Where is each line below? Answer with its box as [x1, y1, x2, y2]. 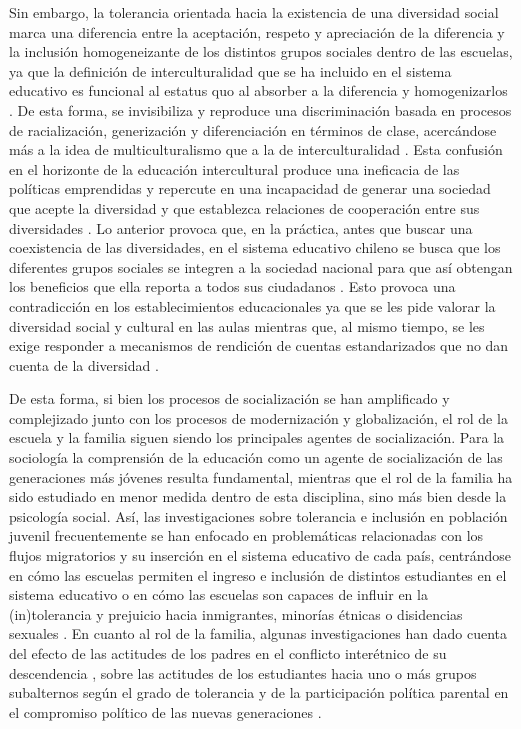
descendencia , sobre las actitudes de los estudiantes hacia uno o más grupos [9, 662, 477, 683]
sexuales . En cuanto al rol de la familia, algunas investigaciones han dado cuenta [9, 623, 508, 644]
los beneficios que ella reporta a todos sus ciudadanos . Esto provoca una [9, 276, 456, 297]
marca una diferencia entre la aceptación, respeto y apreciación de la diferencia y [9, 21, 505, 42]
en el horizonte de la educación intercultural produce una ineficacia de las [9, 158, 460, 179]
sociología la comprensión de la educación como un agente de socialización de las [9, 447, 503, 468]
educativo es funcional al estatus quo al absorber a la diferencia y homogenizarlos [9, 80, 508, 101]
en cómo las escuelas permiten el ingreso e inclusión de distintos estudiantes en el [9, 564, 507, 585]
